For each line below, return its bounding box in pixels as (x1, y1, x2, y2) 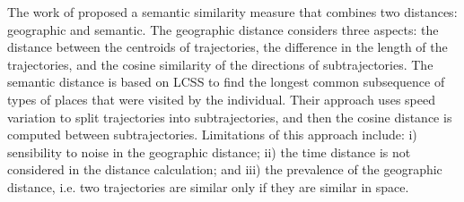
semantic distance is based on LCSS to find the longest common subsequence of (7, 72, 445, 91)
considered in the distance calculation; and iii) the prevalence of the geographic (7, 160, 442, 179)
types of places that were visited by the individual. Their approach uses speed (7, 89, 435, 108)
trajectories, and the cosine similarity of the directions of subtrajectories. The (7, 55, 433, 73)
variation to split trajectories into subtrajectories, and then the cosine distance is (7, 107, 452, 126)
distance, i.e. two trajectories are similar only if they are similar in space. (7, 177, 409, 196)
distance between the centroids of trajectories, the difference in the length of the (7, 38, 448, 56)
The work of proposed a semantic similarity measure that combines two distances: (7, 3, 458, 21)
